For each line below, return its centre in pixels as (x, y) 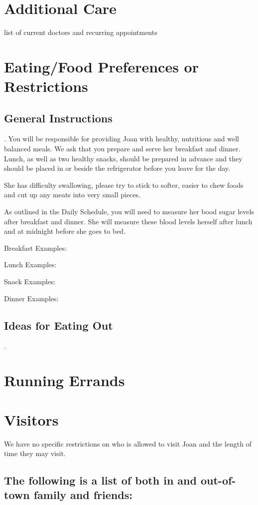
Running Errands (64, 380)
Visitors (31, 419)
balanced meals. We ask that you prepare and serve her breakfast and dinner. (122, 149)
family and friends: (83, 495)
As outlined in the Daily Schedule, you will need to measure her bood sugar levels (129, 212)
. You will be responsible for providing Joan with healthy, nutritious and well (122, 139)
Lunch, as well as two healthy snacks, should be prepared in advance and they (123, 158)
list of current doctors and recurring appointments (81, 32)
